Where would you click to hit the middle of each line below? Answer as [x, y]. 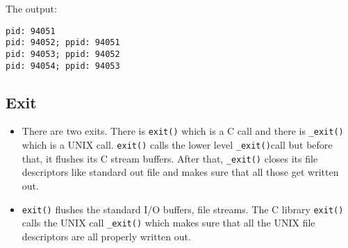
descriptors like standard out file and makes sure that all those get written [180, 172]
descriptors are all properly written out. [106, 236]
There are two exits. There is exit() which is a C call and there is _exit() [183, 131]
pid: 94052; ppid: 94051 [63, 43]
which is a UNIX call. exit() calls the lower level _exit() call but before [177, 145]
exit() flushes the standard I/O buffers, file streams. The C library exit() [183, 209]
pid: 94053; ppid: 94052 [63, 54]
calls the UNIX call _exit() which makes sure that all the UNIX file [168, 223]
